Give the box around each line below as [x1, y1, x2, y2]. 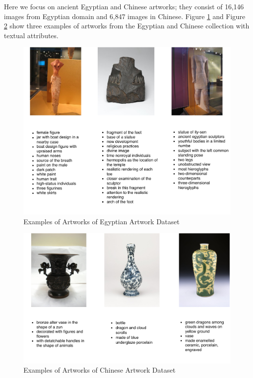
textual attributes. [4, 30, 59, 40]
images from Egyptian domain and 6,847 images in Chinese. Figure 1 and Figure [4, 11, 246, 21]
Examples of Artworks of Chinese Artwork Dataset [23, 365, 176, 375]
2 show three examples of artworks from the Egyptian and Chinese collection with [4, 21, 250, 31]
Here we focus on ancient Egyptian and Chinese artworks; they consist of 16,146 [4, 1, 244, 11]
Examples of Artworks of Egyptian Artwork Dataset [23, 216, 180, 226]
